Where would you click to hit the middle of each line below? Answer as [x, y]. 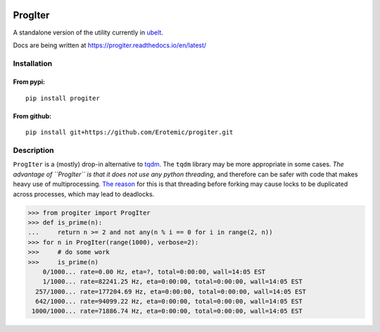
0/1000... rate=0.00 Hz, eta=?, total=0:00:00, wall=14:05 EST [154, 272]
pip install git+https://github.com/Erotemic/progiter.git [129, 133]
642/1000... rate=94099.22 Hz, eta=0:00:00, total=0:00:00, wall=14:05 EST [169, 302]
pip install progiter [63, 98]
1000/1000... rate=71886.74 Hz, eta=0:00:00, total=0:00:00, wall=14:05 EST [167, 311]
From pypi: [29, 82]
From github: [32, 116]
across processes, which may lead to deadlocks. [84, 194]
